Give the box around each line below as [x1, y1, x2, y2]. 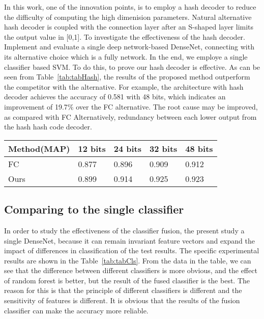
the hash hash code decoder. [4, 121, 92, 132]
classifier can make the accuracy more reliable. [4, 305, 149, 315]
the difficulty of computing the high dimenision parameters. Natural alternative [4, 11, 252, 22]
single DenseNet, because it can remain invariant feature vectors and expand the [4, 235, 255, 246]
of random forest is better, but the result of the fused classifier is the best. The [4, 275, 250, 285]
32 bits [150, 142, 178, 154]
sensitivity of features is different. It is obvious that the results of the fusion [4, 295, 240, 306]
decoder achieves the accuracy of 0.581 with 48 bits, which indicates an [4, 91, 226, 102]
